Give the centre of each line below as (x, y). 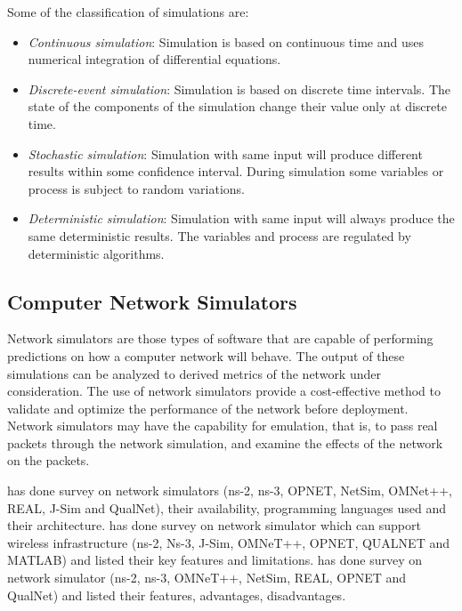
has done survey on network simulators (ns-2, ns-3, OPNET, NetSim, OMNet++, (230, 490)
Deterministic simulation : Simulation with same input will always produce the (241, 218)
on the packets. (49, 460)
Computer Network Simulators (152, 301)
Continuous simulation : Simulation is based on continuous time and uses (226, 41)
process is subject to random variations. (136, 188)
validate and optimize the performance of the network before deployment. (208, 408)
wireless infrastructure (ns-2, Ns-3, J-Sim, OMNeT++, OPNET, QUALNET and (228, 542)
